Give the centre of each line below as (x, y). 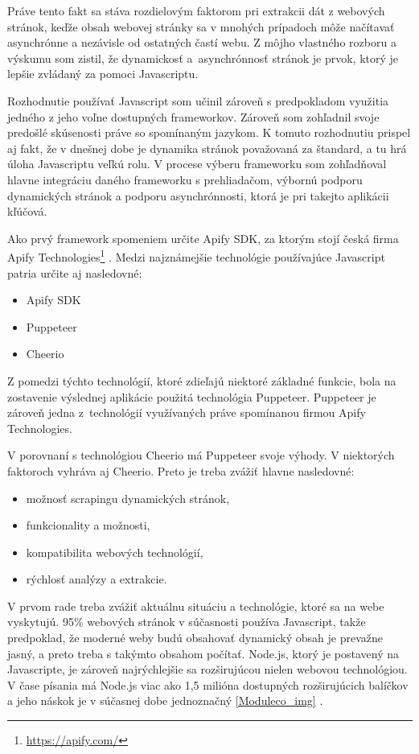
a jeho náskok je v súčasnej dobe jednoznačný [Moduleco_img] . (165, 700)
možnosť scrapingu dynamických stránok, (128, 498)
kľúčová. (27, 211)
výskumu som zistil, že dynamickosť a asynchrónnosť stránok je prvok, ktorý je (203, 58)
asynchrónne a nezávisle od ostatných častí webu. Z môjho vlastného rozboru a (202, 42)
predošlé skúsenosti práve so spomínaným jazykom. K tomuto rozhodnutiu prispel (209, 132)
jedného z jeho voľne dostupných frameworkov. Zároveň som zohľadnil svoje (193, 116)
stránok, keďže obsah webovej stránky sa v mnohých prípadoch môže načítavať (201, 26)
